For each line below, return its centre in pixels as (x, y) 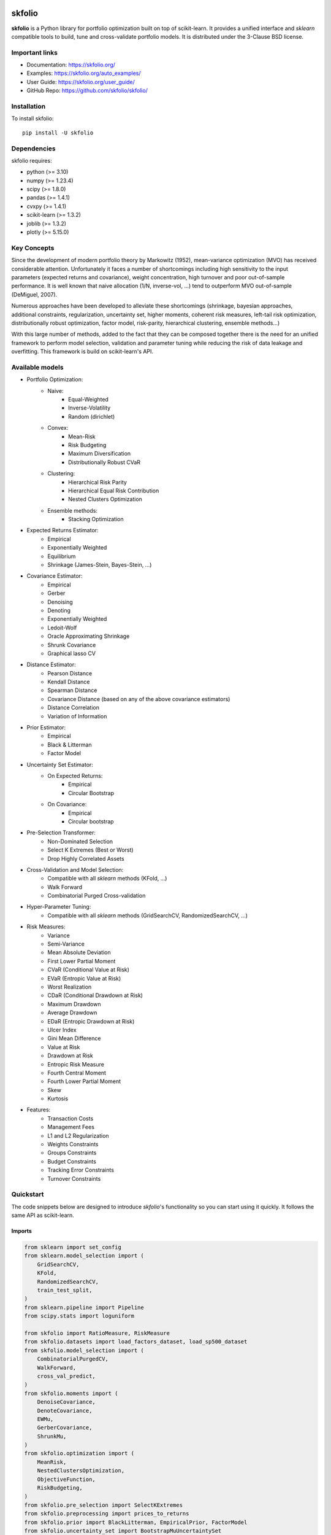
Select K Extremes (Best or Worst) (91, 850)
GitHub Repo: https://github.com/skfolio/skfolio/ (87, 91)
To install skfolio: (33, 119)
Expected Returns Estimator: (63, 530)
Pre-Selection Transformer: (61, 833)
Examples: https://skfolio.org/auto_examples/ (84, 73)
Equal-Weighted (88, 399)
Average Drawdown (72, 1012)
